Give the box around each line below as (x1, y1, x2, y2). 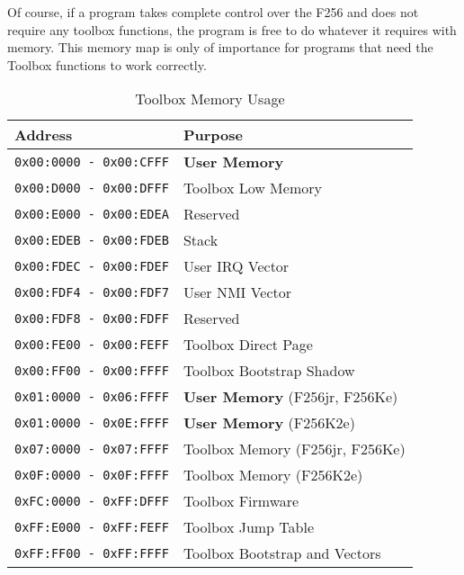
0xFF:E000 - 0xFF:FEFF (14, 519, 169, 535)
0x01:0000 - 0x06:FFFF (14, 389, 169, 404)
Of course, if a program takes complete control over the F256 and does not (7, 3, 419, 21)
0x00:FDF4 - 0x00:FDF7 (14, 284, 169, 300)
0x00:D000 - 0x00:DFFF (14, 180, 169, 195)
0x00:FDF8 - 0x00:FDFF (14, 310, 169, 326)
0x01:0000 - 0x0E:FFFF (14, 415, 169, 430)
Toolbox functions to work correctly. (7, 55, 207, 74)
